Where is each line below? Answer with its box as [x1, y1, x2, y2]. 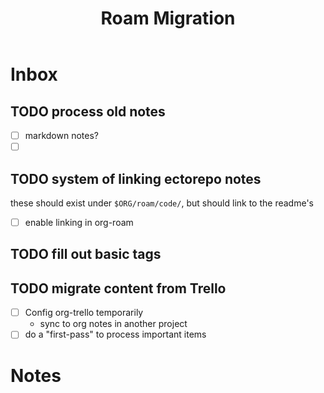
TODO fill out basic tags [10, 246, 162, 263]
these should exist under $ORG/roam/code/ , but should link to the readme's [10, 197, 314, 209]
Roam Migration [100, 7, 236, 30]
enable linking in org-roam [24, 216, 134, 228]
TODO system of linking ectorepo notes [10, 170, 262, 187]
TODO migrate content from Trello [10, 280, 227, 297]
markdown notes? [24, 130, 99, 141]
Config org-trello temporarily [24, 307, 144, 319]
